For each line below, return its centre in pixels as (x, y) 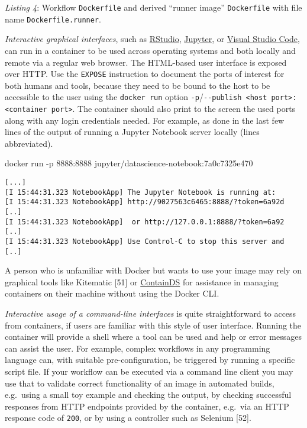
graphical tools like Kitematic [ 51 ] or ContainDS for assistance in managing (142, 281)
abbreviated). (29, 143)
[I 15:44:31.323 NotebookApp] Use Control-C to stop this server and (145, 241)
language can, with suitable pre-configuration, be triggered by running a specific (150, 360)
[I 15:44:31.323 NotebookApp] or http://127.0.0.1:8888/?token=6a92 (145, 222)
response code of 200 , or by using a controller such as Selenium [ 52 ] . (128, 418)
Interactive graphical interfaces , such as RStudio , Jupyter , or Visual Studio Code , (152, 39)
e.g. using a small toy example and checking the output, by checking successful (148, 395)
